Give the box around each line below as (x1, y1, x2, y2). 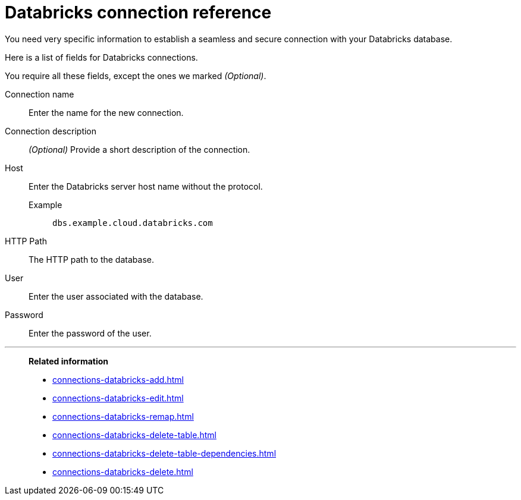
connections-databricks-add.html (52, 374, 184, 385)
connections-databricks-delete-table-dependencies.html (52, 448, 277, 458)
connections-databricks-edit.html (52, 392, 184, 403)
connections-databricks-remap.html (52, 411, 194, 422)
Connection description (5, 125, 97, 136)
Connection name (5, 89, 74, 99)
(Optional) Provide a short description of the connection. (29, 144, 250, 155)
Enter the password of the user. (29, 328, 152, 338)
